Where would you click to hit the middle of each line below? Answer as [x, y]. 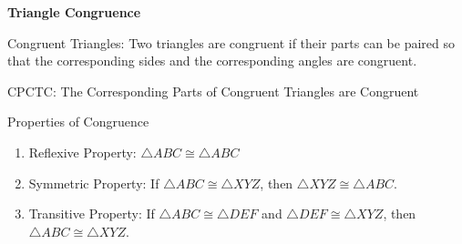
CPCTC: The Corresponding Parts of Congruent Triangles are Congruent [213, 91]
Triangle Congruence [74, 12]
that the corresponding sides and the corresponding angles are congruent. [212, 61]
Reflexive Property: [82, 152]
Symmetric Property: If [94, 183]
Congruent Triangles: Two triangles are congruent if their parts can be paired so [231, 42]
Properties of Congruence [78, 122]
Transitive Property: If [92, 213]
